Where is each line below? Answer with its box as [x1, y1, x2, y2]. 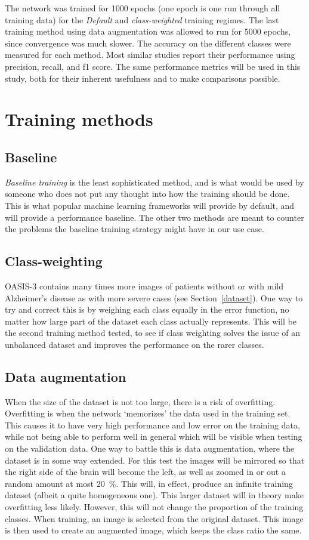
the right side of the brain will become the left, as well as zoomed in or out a [5, 465, 286, 478]
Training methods [5, 107, 153, 131]
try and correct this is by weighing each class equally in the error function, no [5, 303, 289, 316]
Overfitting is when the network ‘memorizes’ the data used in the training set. [5, 407, 291, 419]
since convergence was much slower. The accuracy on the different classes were [5, 36, 291, 49]
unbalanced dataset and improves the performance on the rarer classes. [5, 338, 264, 350]
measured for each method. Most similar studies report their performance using [5, 48, 295, 61]
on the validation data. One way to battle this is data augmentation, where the [5, 442, 295, 455]
